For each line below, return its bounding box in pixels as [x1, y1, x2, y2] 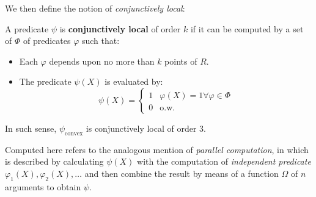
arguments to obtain [5, 180, 81, 193]
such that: [81, 34, 120, 47]
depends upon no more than [49, 54, 155, 67]
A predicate [5, 22, 49, 35]
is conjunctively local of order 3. [86, 121, 207, 134]
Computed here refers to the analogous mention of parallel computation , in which [5, 143, 309, 156]
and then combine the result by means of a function [84, 167, 279, 179]
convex [65, 130, 83, 137]
